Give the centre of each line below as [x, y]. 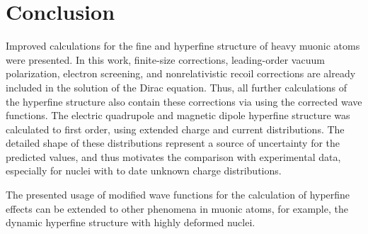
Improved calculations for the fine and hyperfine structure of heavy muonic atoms [183, 46]
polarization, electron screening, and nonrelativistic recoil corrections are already [181, 73]
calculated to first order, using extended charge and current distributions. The [175, 129]
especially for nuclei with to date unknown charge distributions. [144, 171]
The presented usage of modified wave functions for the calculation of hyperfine [178, 195]
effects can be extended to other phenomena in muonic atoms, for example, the [177, 208]
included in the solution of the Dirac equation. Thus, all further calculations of [177, 87]
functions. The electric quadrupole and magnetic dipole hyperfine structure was [178, 115]
